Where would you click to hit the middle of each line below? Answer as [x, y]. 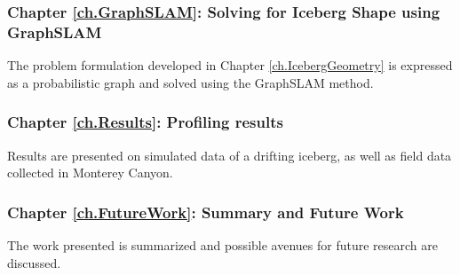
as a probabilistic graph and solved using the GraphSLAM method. [190, 82]
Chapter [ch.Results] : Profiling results [145, 122]
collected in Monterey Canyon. [90, 173]
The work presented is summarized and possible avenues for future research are [222, 244]
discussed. [34, 262]
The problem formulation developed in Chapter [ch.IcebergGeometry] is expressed [230, 65]
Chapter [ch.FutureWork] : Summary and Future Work [206, 212]
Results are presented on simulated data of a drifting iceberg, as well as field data [230, 155]
